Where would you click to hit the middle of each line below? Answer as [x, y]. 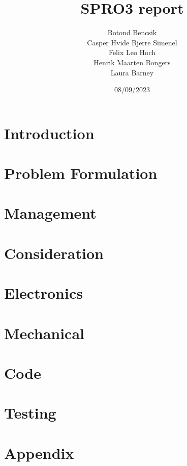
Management [50, 213]
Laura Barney [132, 72]
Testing [30, 413]
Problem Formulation [81, 173]
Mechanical [44, 333]
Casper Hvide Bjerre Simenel [132, 42]
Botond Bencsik [132, 32]
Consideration [54, 253]
